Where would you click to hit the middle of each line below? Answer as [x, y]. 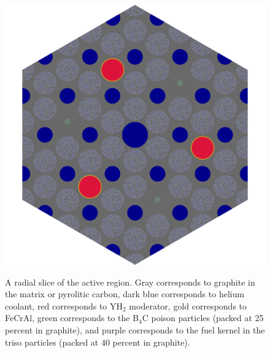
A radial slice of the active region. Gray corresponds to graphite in [130, 282]
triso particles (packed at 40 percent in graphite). [98, 342]
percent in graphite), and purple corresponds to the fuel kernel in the [135, 329]
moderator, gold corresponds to [188, 306]
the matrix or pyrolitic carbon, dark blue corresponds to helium [125, 294]
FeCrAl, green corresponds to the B [72, 318]
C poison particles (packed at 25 [203, 318]
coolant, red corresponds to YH [64, 306]
